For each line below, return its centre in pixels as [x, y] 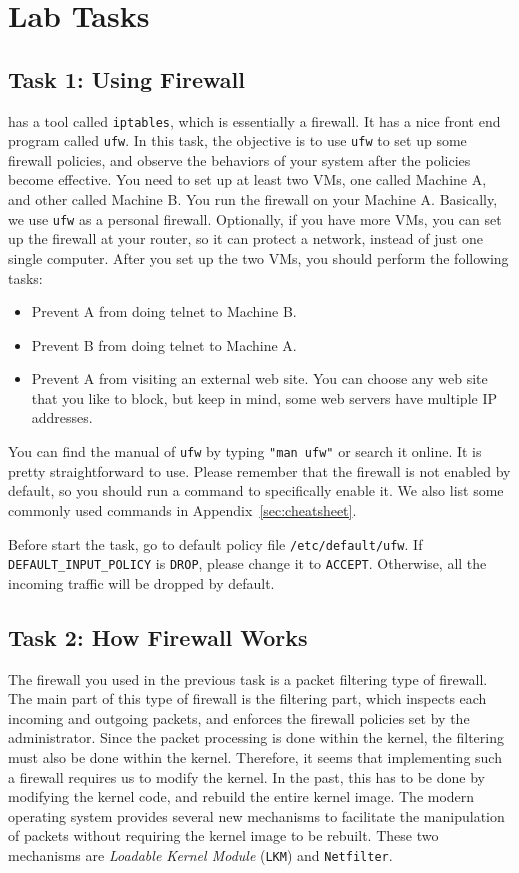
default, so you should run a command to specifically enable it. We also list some [256, 490]
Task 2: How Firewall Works [158, 636]
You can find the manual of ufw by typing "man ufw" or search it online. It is [245, 451]
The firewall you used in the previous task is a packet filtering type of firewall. [248, 678]
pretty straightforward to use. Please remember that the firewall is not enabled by [259, 470]
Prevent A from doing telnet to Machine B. [164, 311]
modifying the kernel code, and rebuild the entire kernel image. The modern [241, 796]
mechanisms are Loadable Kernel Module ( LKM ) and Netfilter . [200, 854]
